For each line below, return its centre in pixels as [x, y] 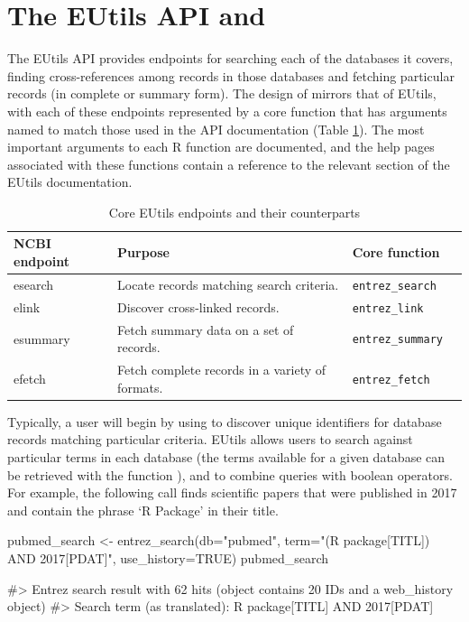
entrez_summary [397, 340]
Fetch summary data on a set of [206, 329]
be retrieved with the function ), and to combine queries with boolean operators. [230, 474]
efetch [30, 378]
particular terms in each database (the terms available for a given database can [226, 457]
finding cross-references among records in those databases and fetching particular [231, 75]
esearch [34, 284]
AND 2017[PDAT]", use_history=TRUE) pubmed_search [168, 558]
